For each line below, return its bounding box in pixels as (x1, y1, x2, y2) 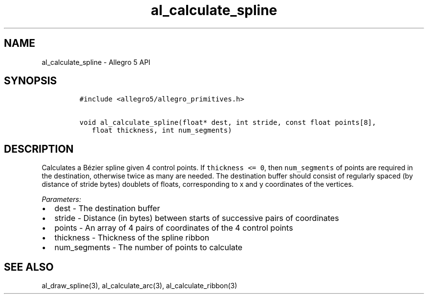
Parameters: (42, 195, 82, 204)
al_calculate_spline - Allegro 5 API (42, 58, 150, 66)
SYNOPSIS (4, 75, 57, 87)
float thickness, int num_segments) (92, 126, 232, 135)
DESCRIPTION (4, 142, 74, 155)
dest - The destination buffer (54, 203, 160, 214)
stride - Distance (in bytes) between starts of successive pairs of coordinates (54, 213, 339, 223)
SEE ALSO (4, 260, 54, 273)
